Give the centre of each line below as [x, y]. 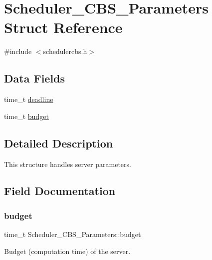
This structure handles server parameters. [68, 164]
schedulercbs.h [65, 51]
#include [18, 51]
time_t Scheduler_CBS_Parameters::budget [73, 234]
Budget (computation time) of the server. [67, 251]
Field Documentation [60, 191]
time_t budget [26, 116]
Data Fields [35, 78]
